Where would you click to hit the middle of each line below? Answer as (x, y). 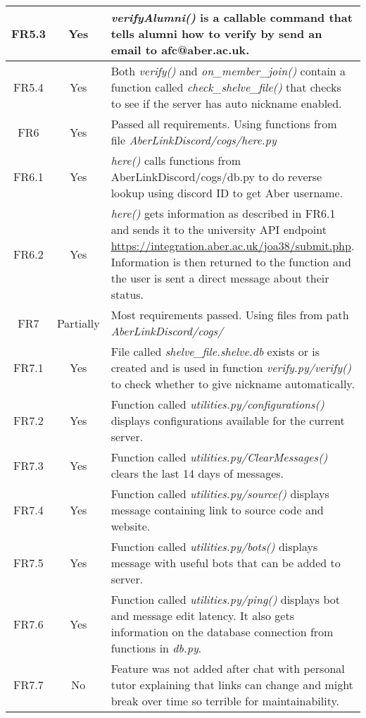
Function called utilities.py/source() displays (220, 494)
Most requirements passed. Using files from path (230, 315)
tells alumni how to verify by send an (216, 33)
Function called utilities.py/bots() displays (214, 546)
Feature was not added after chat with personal (228, 668)
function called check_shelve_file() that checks (226, 87)
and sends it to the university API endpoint (219, 229)
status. (127, 294)
